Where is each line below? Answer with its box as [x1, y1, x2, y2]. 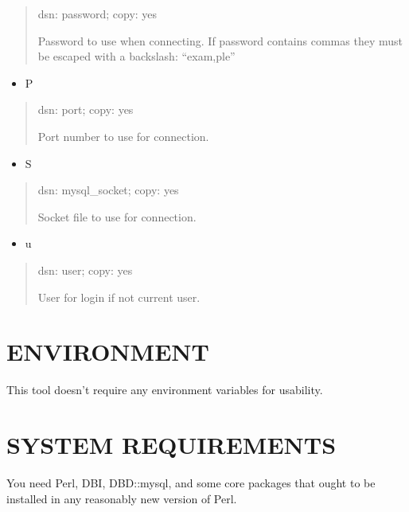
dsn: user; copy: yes [37, 261, 133, 278]
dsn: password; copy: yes [37, 6, 158, 21]
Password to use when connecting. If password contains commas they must [37, 32, 403, 49]
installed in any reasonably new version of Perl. [6, 490, 237, 506]
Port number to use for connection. [37, 127, 209, 144]
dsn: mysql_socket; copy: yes [37, 182, 179, 198]
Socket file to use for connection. [37, 208, 197, 225]
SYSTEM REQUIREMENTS [6, 428, 337, 461]
